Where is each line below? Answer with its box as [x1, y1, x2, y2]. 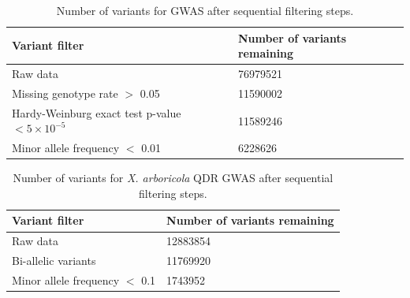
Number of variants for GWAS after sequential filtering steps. [56, 2, 354, 18]
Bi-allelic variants [12, 252, 96, 269]
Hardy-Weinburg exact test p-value [12, 104, 181, 121]
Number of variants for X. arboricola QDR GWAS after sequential [13, 169, 334, 186]
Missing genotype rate [12, 84, 118, 101]
